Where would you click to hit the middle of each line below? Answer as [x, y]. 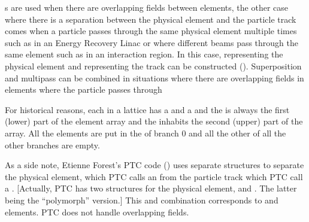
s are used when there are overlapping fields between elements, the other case [147, 7]
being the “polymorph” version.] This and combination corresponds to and [142, 200]
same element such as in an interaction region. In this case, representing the [144, 54]
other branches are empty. [52, 145]
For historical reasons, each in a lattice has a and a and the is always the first [147, 109]
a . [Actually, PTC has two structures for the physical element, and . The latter [151, 188]
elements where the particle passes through [84, 89]
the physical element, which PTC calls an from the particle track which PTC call [154, 176]
